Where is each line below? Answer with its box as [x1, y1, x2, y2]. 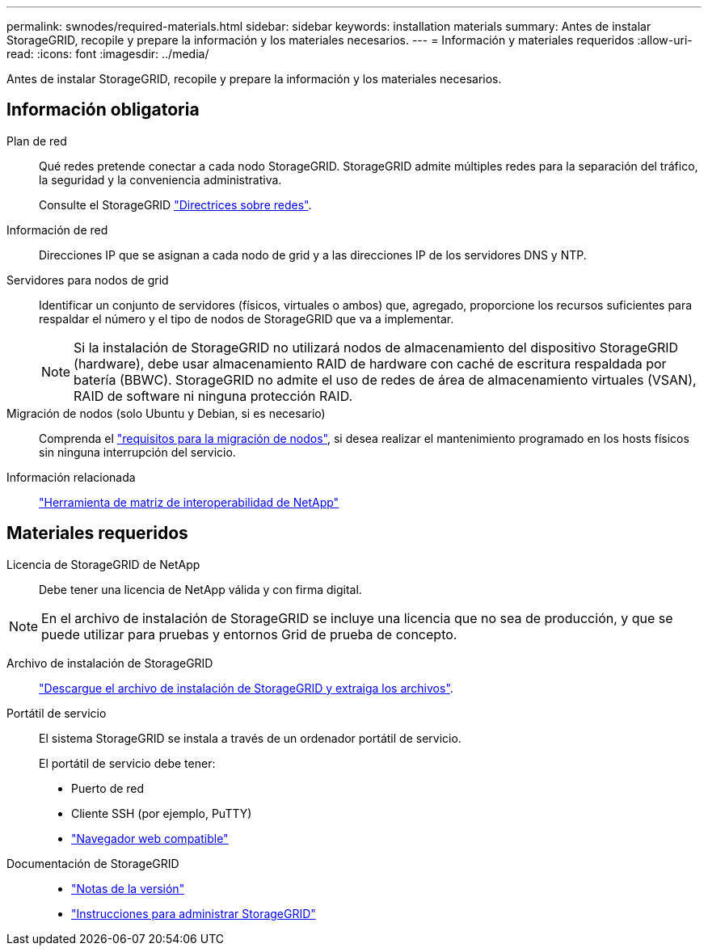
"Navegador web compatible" [71, 831, 229, 845]
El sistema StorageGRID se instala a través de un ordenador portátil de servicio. [39, 731, 461, 745]
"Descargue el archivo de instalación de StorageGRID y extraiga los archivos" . [39, 680, 453, 695]
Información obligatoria [6, 99, 200, 120]
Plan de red [6, 133, 67, 148]
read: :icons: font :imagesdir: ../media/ [6, 47, 209, 61]
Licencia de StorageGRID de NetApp [6, 557, 200, 571]
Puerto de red [71, 781, 145, 795]
